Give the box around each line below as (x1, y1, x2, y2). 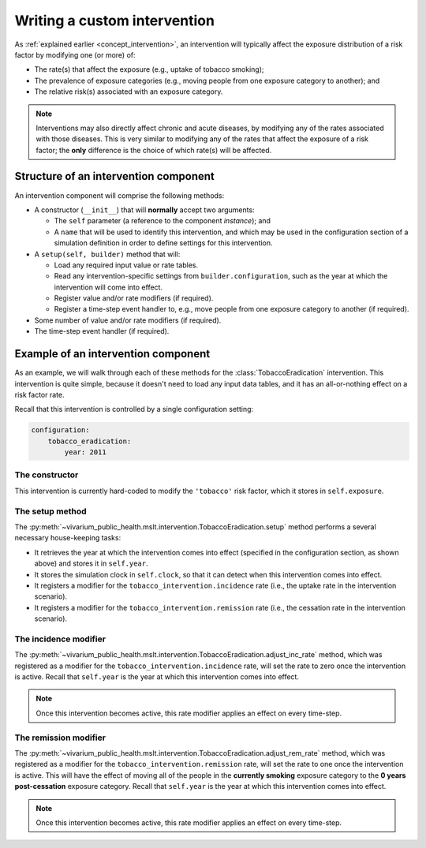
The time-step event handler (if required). (34, 327, 170, 336)
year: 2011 (64, 448, 106, 457)
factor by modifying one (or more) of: (14, 50, 136, 59)
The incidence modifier (14, 633, 106, 644)
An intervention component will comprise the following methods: (14, 190, 225, 200)
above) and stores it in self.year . (34, 558, 149, 568)
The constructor (14, 469, 79, 480)
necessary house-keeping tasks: (14, 533, 121, 543)
